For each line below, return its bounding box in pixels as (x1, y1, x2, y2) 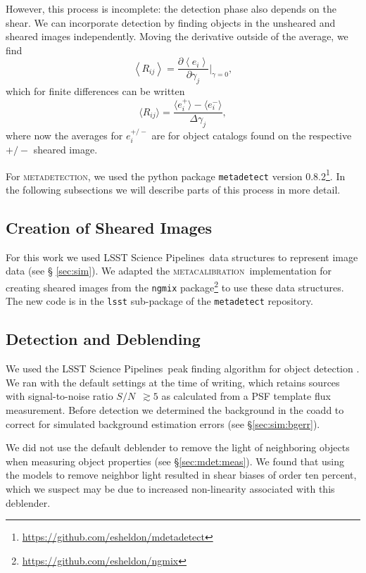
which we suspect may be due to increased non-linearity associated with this (6, 481, 335, 496)
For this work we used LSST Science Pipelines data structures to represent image (6, 249, 358, 264)
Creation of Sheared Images (6, 217, 213, 239)
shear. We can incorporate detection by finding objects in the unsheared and (6, 15, 336, 30)
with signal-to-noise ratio (6, 389, 113, 403)
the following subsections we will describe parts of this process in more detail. (6, 182, 341, 197)
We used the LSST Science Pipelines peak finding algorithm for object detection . (6, 361, 360, 376)
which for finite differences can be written (6, 84, 185, 99)
